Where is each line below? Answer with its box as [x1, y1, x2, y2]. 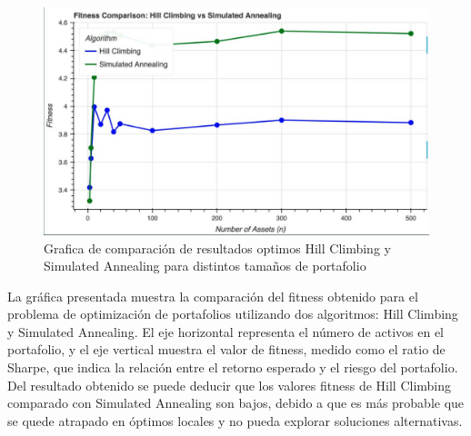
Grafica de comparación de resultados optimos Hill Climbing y [44, 238, 391, 257]
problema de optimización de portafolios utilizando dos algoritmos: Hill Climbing [7, 304, 458, 323]
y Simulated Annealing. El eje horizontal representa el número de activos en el [7, 322, 444, 341]
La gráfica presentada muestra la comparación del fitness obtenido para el [7, 286, 418, 305]
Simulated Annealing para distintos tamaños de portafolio [44, 256, 366, 275]
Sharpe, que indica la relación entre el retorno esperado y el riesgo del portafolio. [7, 358, 458, 377]
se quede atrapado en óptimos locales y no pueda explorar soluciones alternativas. [7, 411, 463, 430]
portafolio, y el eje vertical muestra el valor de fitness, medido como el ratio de [7, 340, 446, 359]
